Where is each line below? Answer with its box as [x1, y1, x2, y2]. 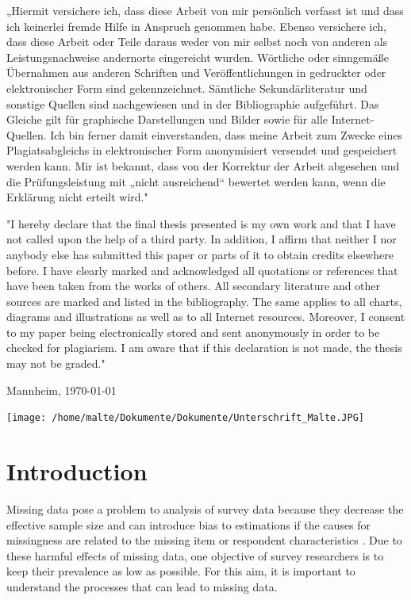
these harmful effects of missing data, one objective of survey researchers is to [6, 547, 384, 564]
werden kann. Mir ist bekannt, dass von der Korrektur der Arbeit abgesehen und [6, 157, 400, 174]
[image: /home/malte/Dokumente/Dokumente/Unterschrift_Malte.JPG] [6, 412, 365, 424]
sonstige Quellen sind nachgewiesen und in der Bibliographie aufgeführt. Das [6, 95, 379, 112]
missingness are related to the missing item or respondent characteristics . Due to [6, 532, 402, 548]
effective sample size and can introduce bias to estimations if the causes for [6, 516, 371, 533]
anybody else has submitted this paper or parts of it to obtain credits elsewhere [6, 246, 394, 262]
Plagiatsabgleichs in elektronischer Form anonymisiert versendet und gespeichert [6, 142, 398, 159]
